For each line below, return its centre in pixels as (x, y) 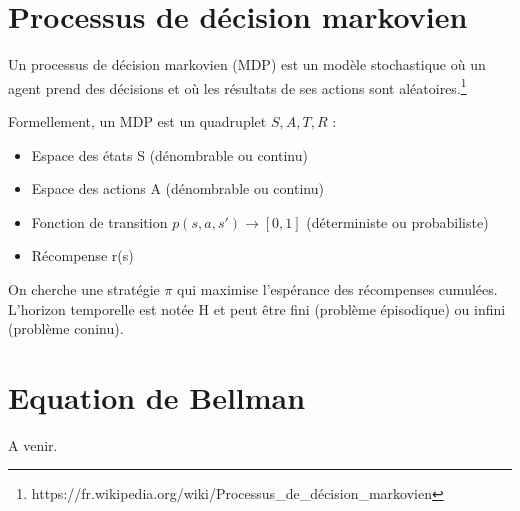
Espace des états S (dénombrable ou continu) (169, 154)
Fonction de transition (99, 221)
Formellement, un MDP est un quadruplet (137, 120)
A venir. (33, 444)
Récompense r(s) (82, 255)
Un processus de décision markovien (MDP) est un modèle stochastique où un (247, 64)
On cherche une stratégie (84, 288)
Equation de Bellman (157, 396)
